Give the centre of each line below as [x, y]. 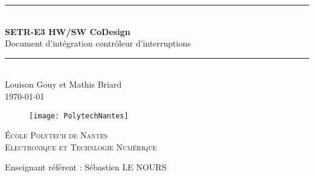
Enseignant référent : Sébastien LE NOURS [86, 167]
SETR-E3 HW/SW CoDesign [68, 31]
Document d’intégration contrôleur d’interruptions [98, 43]
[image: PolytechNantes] [79, 116]
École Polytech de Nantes [56, 135]
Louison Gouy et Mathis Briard [63, 84]
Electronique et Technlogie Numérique [81, 146]
